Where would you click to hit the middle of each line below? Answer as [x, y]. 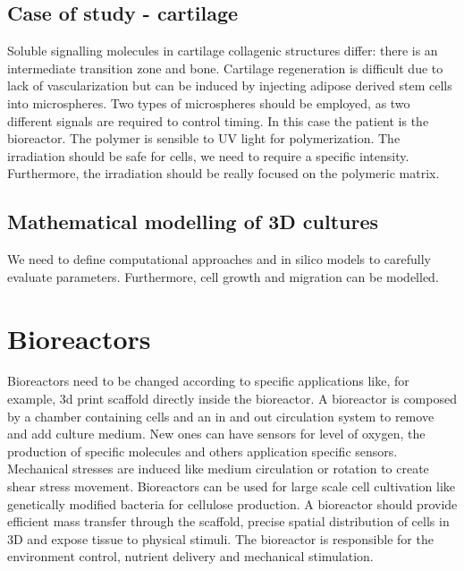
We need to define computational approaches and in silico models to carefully [219, 259]
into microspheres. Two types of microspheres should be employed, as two [209, 102]
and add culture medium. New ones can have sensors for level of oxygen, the [216, 434]
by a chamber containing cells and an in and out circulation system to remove [221, 416]
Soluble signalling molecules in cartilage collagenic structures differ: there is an [223, 51]
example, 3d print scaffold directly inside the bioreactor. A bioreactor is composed [232, 399]
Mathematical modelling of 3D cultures [193, 222]
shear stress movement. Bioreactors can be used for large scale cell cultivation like [231, 486]
